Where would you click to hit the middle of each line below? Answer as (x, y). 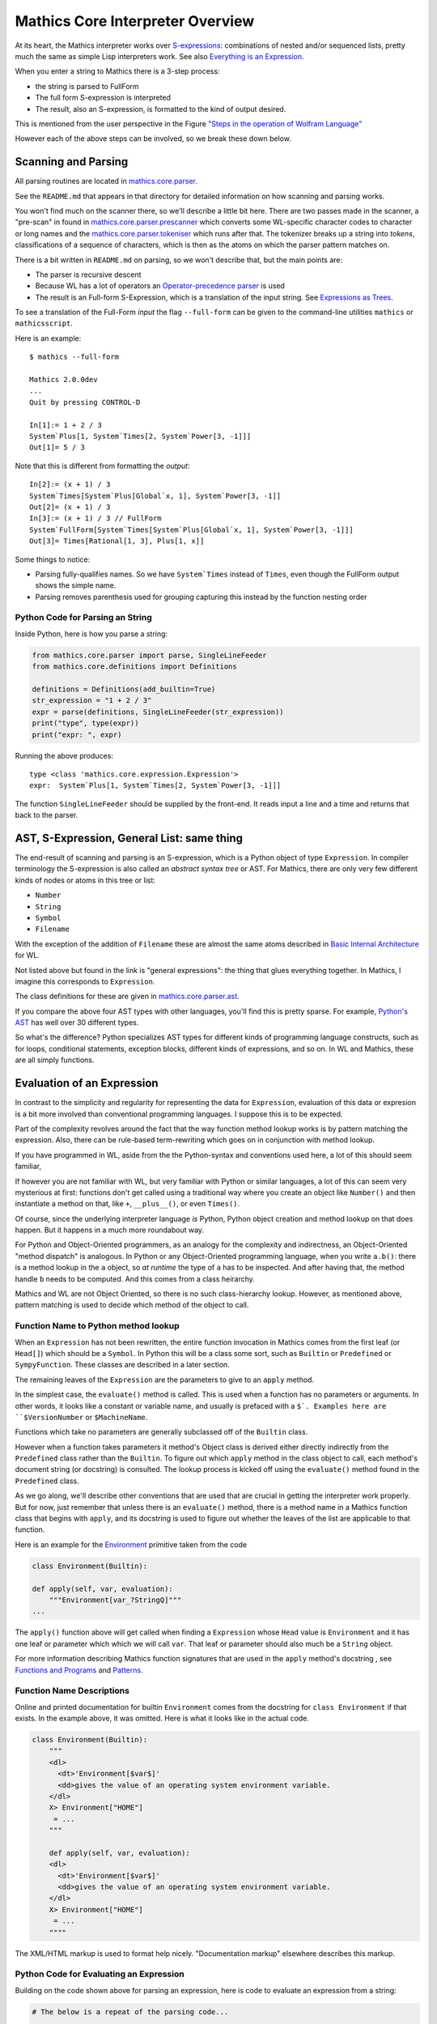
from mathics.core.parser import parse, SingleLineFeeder (149, 655)
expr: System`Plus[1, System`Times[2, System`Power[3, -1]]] (155, 786)
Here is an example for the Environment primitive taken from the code (131, 1544)
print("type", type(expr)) (85, 723)
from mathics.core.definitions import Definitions (135, 667)
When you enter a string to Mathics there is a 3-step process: (117, 71)
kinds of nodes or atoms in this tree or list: (85, 880)
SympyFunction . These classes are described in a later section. (122, 1365)
